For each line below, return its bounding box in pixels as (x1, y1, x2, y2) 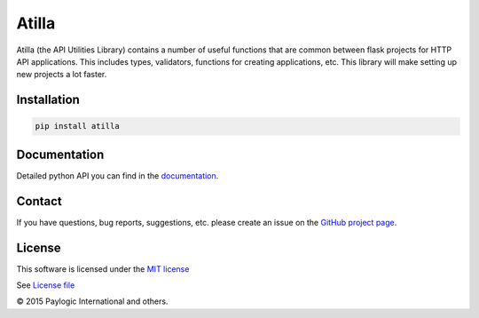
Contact (16, 194, 62, 209)
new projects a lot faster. (16, 69, 107, 80)
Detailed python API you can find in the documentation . (16, 170, 219, 181)
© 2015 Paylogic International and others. (16, 296, 169, 306)
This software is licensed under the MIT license (16, 263, 190, 274)
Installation (16, 92, 80, 107)
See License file (16, 280, 75, 290)
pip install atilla (35, 121, 120, 131)
